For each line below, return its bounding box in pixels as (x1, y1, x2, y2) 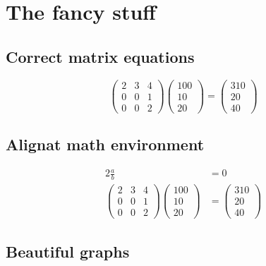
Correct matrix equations (6, 45, 195, 67)
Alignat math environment (6, 133, 205, 155)
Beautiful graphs (6, 240, 130, 262)
